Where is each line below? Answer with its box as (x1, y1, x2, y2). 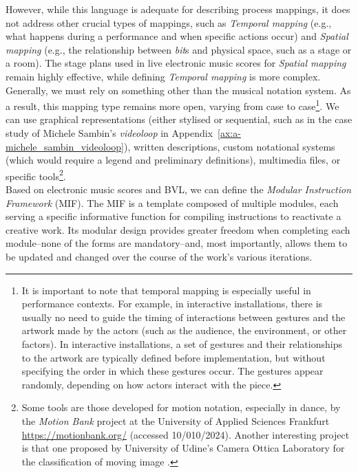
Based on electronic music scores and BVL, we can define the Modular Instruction (6, 182, 352, 197)
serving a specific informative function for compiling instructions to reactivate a (6, 209, 341, 223)
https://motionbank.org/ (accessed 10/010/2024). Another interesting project (21, 427, 350, 441)
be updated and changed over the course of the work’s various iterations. (6, 250, 313, 263)
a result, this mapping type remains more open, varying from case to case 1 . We (6, 97, 339, 113)
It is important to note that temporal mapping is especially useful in (21, 283, 311, 297)
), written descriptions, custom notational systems (123, 139, 335, 153)
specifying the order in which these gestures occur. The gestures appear (21, 364, 324, 378)
